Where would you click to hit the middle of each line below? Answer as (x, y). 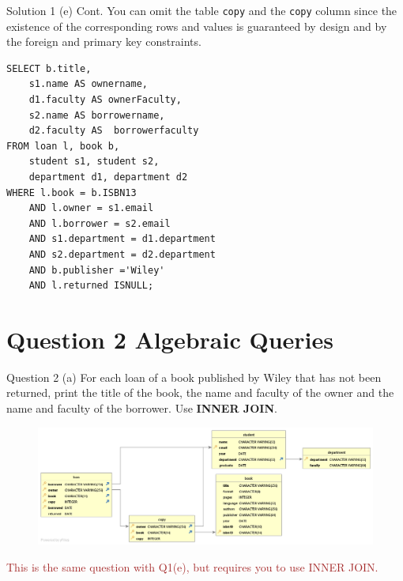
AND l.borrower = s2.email (100, 223)
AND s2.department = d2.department (122, 254)
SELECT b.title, (49, 68)
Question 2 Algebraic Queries (170, 339)
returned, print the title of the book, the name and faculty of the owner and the (200, 392)
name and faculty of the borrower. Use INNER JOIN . (142, 408)
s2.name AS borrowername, (97, 115)
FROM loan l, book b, (63, 146)
